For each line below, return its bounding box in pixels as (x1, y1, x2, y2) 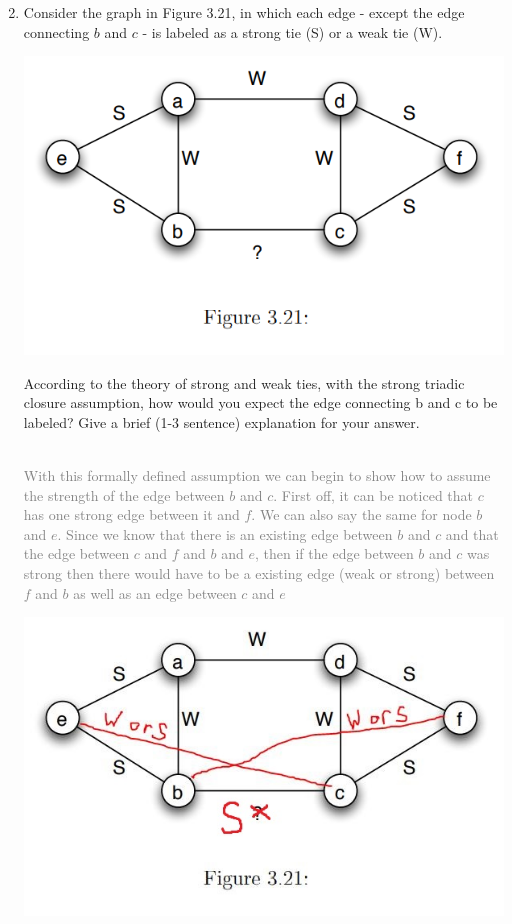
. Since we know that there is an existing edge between (57, 523, 393, 544)
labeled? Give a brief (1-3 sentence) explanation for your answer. (23, 411, 420, 432)
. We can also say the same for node (251, 504, 472, 525)
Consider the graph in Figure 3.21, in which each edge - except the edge (23, 2, 465, 22)
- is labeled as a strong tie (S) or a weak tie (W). (142, 21, 443, 42)
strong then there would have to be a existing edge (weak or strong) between (23, 563, 495, 584)
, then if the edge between (255, 543, 414, 564)
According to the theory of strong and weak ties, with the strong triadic (23, 372, 465, 393)
